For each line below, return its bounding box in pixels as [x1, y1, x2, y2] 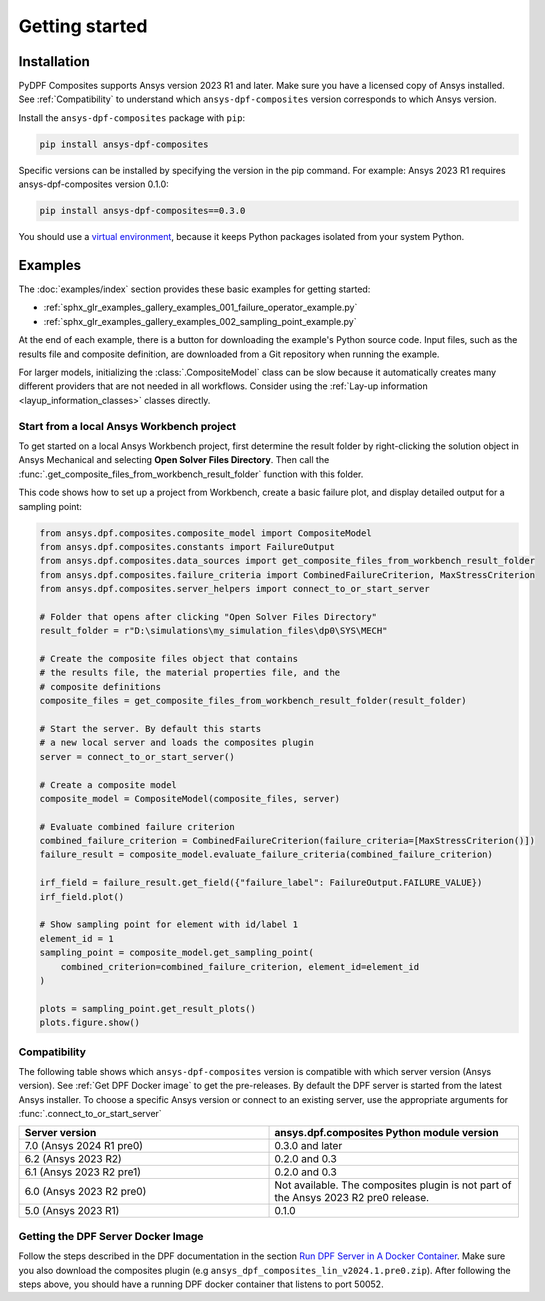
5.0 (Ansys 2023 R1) [24, 1204, 120, 1218]
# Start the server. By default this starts [39, 723, 262, 734]
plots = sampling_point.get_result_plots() [39, 1003, 257, 1014]
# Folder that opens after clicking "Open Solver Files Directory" [39, 611, 378, 622]
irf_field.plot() [39, 891, 125, 902]
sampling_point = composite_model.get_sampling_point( [39, 947, 314, 959]
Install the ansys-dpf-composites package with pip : [18, 111, 245, 124]
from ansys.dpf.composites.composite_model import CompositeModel [39, 527, 372, 539]
